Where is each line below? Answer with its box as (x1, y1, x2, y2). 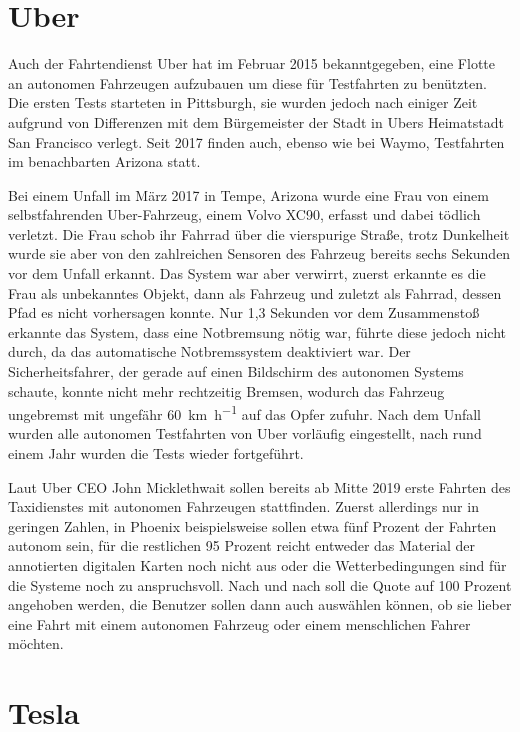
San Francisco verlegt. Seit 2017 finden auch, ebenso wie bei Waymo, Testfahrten (8, 131, 505, 152)
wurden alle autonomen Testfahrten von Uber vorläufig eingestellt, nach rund (8, 423, 482, 444)
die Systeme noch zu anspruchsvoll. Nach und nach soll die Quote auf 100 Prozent (8, 574, 512, 595)
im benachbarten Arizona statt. (8, 151, 201, 172)
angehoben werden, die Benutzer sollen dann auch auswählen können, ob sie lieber (8, 594, 512, 615)
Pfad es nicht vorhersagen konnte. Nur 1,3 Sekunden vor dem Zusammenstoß (8, 302, 480, 323)
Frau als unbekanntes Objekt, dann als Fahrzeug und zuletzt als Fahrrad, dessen (8, 282, 502, 303)
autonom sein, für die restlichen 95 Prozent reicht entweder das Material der (8, 535, 475, 556)
